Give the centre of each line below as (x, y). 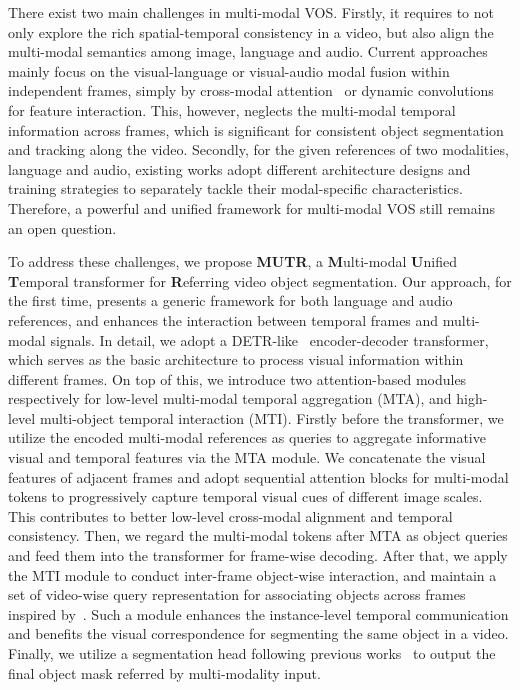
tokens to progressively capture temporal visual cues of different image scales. (245, 496)
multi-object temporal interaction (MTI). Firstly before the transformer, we (271, 417)
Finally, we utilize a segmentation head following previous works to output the (252, 653)
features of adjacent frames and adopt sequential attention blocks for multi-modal (258, 476)
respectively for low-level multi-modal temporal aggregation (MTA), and (230, 398)
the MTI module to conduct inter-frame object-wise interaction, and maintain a (252, 574)
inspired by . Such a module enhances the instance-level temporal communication (258, 613)
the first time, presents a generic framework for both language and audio (230, 300)
